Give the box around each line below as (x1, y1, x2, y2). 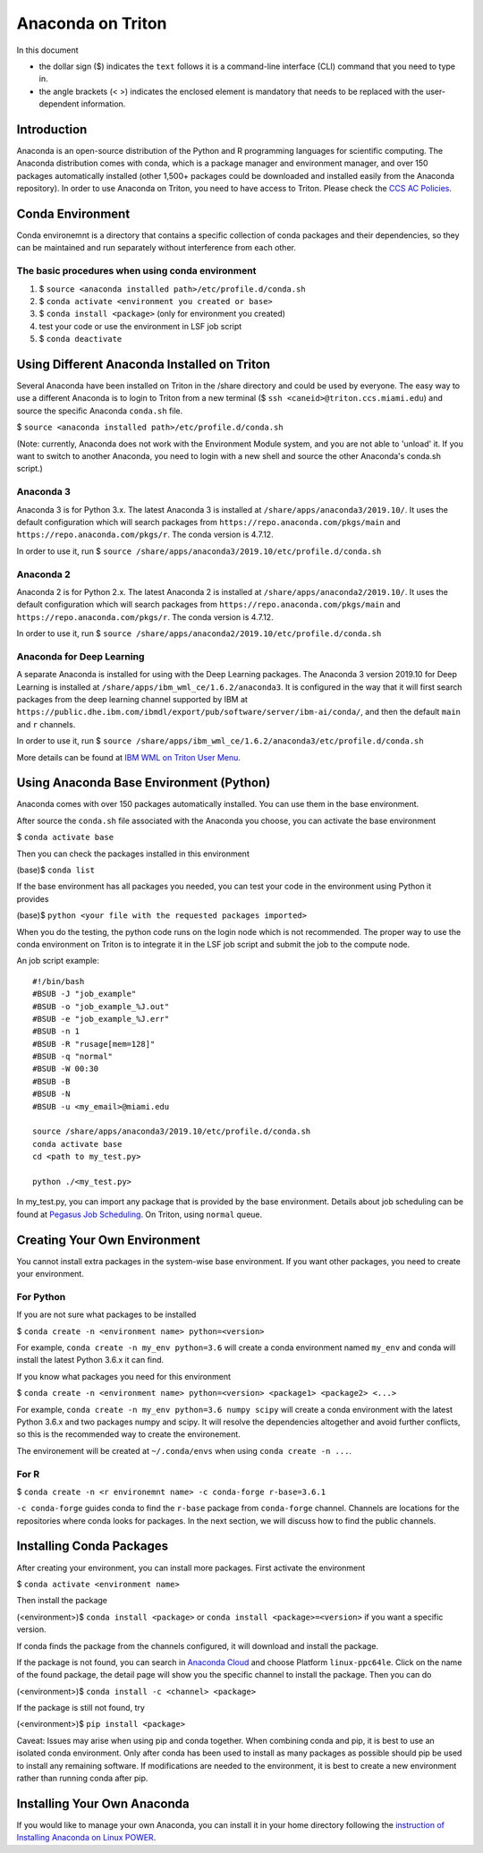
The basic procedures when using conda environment (16, 265, 257, 277)
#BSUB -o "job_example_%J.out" (32, 1001, 170, 1011)
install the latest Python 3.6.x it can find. (16, 1355, 165, 1365)
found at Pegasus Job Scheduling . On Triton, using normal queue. (16, 1209, 263, 1220)
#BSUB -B (32, 1076, 71, 1086)
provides (16, 893, 49, 904)
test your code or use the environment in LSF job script (38, 320, 242, 331)
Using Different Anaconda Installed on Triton (16, 357, 271, 371)
